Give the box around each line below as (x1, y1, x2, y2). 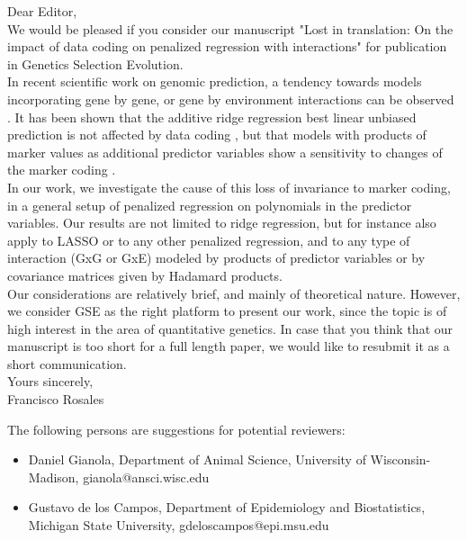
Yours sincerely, (7, 372, 94, 391)
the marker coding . (7, 160, 116, 179)
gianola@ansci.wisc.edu (83, 467, 210, 486)
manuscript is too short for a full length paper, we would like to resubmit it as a (7, 337, 450, 355)
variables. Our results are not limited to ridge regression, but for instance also (7, 213, 436, 232)
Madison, (28, 467, 79, 486)
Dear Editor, (7, 2, 77, 20)
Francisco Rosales (7, 390, 104, 409)
